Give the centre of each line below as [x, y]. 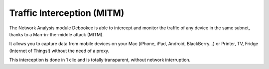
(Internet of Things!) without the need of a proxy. [59, 51]
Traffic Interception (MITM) [67, 13]
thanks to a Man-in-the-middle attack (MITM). [57, 34]
